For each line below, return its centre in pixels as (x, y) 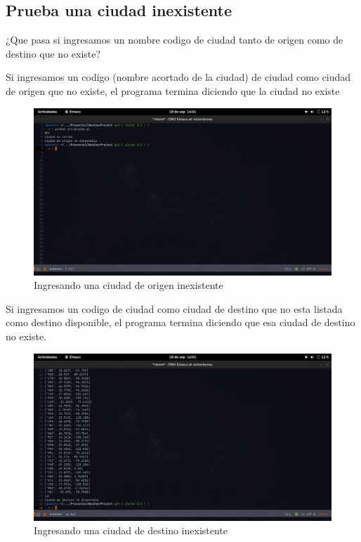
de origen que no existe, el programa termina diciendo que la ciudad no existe (173, 90)
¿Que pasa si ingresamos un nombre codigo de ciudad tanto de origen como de (175, 40)
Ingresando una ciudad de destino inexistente (131, 530)
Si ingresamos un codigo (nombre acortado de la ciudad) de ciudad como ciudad (178, 77)
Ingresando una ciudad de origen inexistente (129, 285)
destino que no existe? (53, 53)
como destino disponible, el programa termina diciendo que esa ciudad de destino (180, 322)
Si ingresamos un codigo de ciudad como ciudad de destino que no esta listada (174, 308)
